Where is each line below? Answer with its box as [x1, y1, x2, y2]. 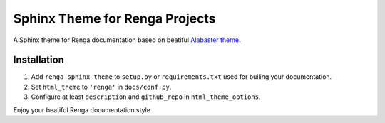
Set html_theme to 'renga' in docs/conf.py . [31, 82, 172, 91]
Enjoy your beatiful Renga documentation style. [13, 105, 153, 114]
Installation [13, 54, 64, 66]
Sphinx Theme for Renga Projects [13, 11, 216, 26]
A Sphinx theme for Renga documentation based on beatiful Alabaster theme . [13, 36, 241, 44]
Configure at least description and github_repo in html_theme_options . [31, 92, 261, 101]
